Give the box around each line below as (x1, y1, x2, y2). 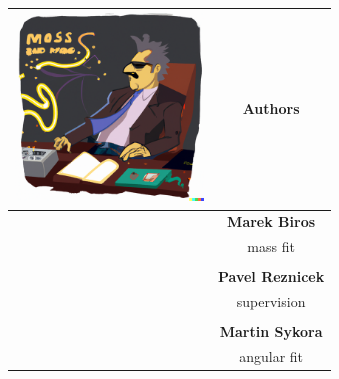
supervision (236, 291, 306, 312)
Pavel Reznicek (217, 266, 325, 287)
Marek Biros (227, 211, 316, 232)
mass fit (247, 236, 295, 257)
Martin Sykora (219, 321, 323, 342)
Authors (242, 98, 300, 119)
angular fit (239, 346, 304, 367)
